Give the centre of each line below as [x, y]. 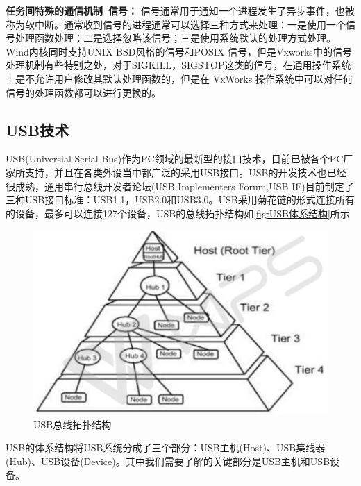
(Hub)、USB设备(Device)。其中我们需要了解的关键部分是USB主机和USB [168, 461]
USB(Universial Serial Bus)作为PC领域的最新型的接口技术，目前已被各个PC [175, 159]
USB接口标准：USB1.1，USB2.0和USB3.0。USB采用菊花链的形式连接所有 [190, 200]
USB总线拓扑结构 [73, 424]
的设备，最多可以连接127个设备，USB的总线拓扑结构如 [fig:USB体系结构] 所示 [178, 213]
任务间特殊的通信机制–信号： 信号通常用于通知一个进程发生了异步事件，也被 [180, 10]
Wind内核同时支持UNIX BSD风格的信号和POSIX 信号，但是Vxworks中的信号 [179, 51]
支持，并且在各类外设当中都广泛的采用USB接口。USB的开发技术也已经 [185, 172]
